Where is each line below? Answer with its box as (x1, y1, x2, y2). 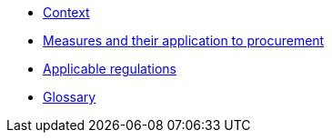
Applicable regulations (43, 61, 176, 76)
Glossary (43, 89, 96, 105)
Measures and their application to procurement (43, 33, 325, 48)
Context (43, 5, 90, 20)
